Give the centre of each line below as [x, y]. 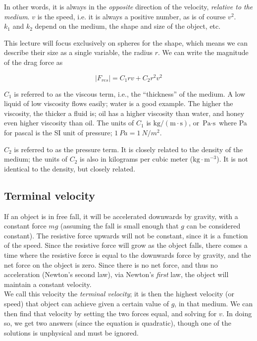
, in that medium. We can [214, 303]
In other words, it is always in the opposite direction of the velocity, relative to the [128, 6]
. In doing [237, 313]
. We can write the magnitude [203, 52]
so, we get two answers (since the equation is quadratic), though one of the [118, 323]
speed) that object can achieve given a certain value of [86, 303]
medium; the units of [36, 159]
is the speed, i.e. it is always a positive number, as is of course [131, 16]
